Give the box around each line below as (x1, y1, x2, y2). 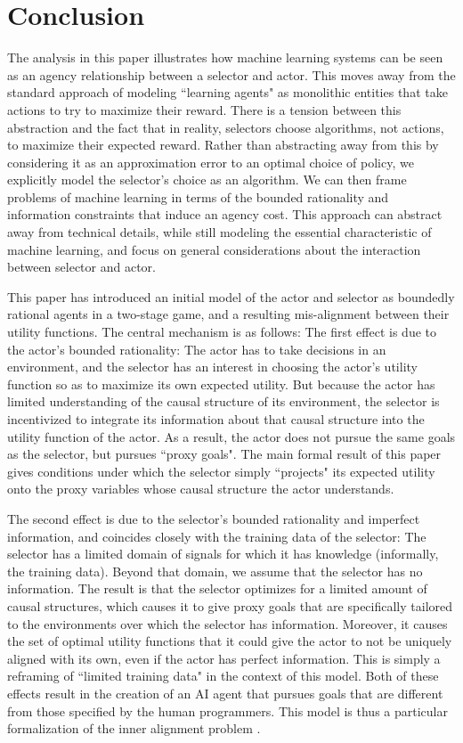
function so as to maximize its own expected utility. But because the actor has (7, 374, 435, 393)
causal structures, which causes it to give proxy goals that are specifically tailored (7, 596, 453, 615)
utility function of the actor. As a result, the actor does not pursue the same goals (7, 427, 456, 445)
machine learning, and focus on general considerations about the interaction (7, 240, 421, 258)
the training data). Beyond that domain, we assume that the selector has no (7, 561, 423, 580)
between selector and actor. (7, 257, 156, 276)
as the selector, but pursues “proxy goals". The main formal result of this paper (7, 445, 442, 463)
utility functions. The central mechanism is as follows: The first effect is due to (7, 323, 437, 341)
